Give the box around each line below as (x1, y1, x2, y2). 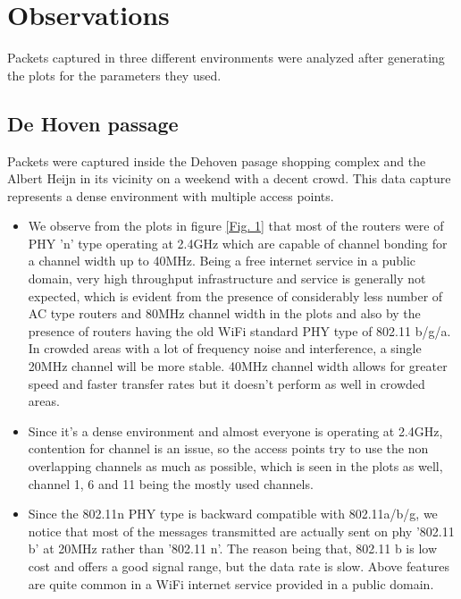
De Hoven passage (7, 109, 179, 137)
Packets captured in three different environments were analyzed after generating (7, 48, 445, 67)
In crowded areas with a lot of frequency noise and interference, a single (28, 339, 422, 358)
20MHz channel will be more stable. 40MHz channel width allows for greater (28, 357, 448, 375)
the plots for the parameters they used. (7, 65, 222, 84)
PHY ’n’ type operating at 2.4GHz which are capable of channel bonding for (28, 233, 448, 252)
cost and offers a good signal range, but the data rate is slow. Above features (28, 556, 449, 575)
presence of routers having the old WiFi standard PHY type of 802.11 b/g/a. (28, 321, 451, 340)
